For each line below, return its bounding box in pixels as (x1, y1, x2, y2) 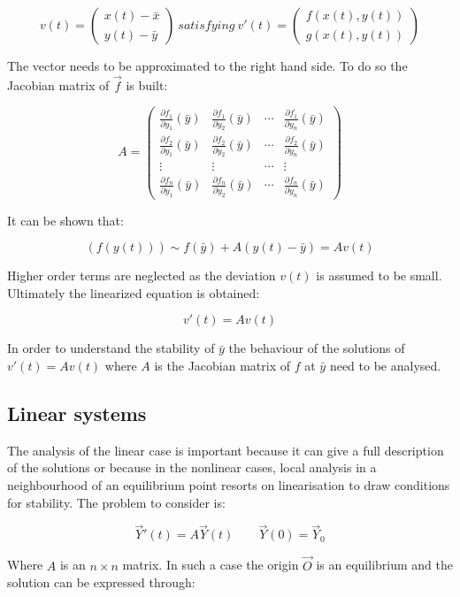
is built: (126, 75, 168, 94)
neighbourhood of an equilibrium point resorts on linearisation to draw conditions (7, 475, 450, 494)
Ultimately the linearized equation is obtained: (7, 283, 260, 302)
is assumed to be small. (316, 266, 442, 285)
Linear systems (7, 399, 147, 426)
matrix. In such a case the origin (122, 555, 299, 574)
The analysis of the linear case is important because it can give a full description (7, 440, 444, 459)
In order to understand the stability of (7, 339, 215, 357)
